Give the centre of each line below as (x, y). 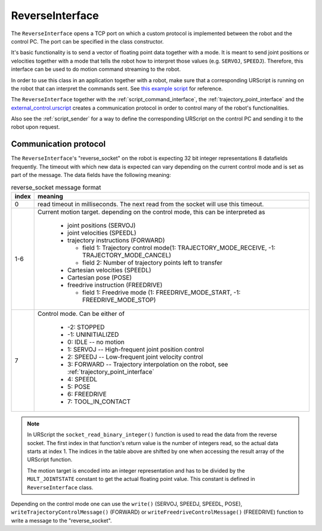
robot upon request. (35, 127)
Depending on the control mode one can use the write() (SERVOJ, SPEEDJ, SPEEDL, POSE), (127, 504)
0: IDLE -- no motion (96, 341)
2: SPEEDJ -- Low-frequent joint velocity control (135, 356)
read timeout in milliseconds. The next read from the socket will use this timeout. (151, 204)
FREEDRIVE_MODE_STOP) (119, 300)
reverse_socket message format (56, 187)
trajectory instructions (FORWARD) (116, 240)
